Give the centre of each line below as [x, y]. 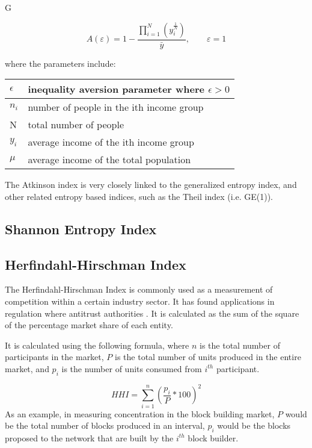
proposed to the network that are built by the [89, 437]
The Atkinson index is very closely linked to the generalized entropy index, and [151, 185]
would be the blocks [254, 425]
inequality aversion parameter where [116, 89]
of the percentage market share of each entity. [89, 325]
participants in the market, [54, 357]
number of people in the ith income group [116, 107]
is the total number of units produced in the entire [208, 357]
